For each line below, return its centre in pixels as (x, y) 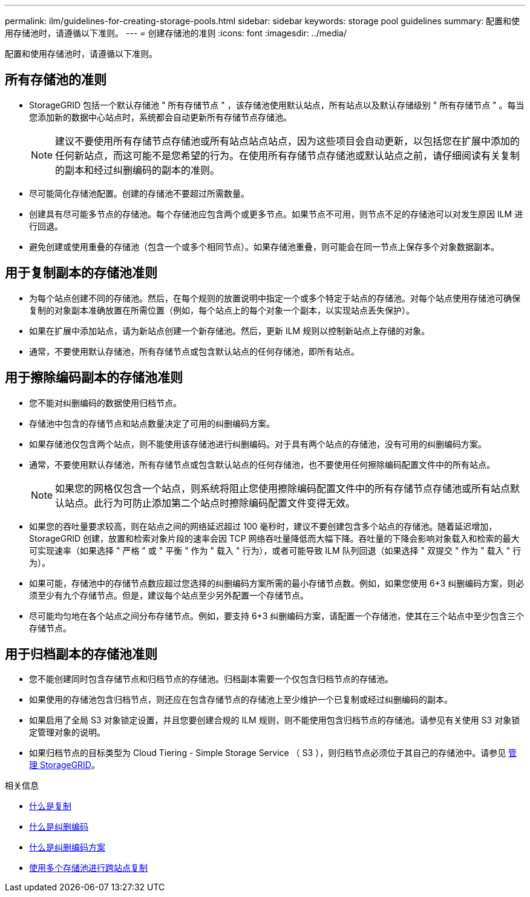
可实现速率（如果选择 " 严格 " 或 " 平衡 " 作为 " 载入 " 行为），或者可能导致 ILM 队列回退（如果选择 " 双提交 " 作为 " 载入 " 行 (275, 550)
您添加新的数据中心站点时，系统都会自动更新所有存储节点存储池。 (160, 117)
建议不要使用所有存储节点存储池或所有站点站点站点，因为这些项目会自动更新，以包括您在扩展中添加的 (288, 141)
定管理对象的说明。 (67, 732)
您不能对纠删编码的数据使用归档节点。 (105, 402)
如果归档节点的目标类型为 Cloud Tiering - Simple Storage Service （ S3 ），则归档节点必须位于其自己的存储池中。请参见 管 (273, 753)
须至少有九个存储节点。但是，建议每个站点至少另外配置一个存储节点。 (169, 595)
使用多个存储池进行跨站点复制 (88, 868)
